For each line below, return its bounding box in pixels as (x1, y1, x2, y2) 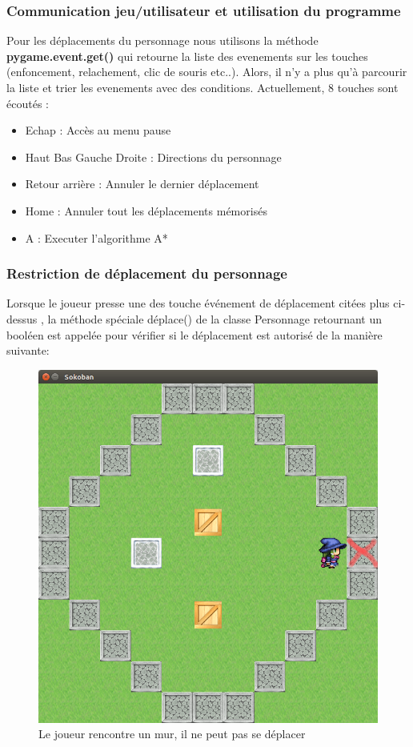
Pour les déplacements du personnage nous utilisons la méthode (6, 32, 319, 49)
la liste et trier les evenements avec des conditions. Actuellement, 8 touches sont (6, 79, 399, 95)
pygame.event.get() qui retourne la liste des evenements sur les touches (6, 47, 368, 64)
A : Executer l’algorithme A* (25, 229, 168, 246)
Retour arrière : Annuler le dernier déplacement (25, 175, 259, 192)
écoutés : (6, 94, 49, 111)
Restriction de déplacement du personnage (6, 263, 287, 283)
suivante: (6, 342, 50, 359)
